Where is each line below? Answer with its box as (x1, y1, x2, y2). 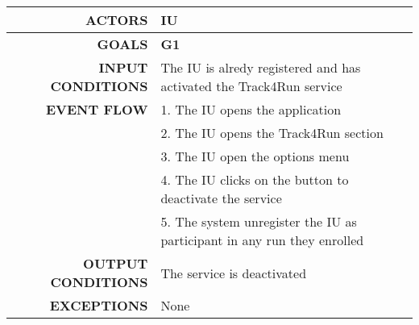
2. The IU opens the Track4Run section (160, 123, 384, 142)
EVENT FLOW (46, 100, 148, 119)
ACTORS (85, 10, 148, 29)
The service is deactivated (160, 263, 307, 282)
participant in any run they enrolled (160, 231, 364, 249)
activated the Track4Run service (160, 77, 342, 95)
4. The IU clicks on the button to (160, 170, 349, 189)
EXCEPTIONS (49, 296, 148, 315)
